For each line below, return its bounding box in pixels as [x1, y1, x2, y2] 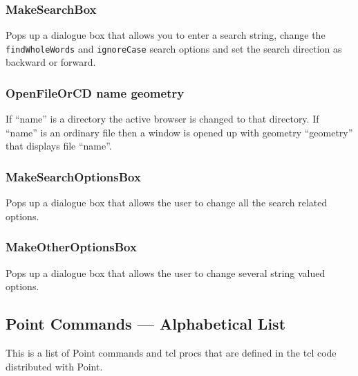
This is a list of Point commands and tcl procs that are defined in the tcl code [6, 346, 337, 360]
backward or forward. [6, 55, 96, 69]
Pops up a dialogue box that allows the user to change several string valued [6, 265, 326, 280]
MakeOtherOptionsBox [6, 238, 137, 256]
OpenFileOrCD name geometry [6, 84, 185, 101]
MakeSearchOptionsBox [6, 168, 141, 185]
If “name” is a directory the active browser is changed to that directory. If [6, 111, 319, 126]
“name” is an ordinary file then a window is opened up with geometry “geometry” [6, 125, 353, 139]
